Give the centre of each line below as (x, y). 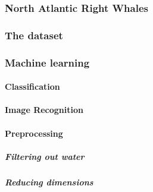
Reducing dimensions (49, 182)
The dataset (34, 35)
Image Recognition (44, 110)
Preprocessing (34, 133)
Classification (32, 86)
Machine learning (47, 62)
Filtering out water (45, 156)
